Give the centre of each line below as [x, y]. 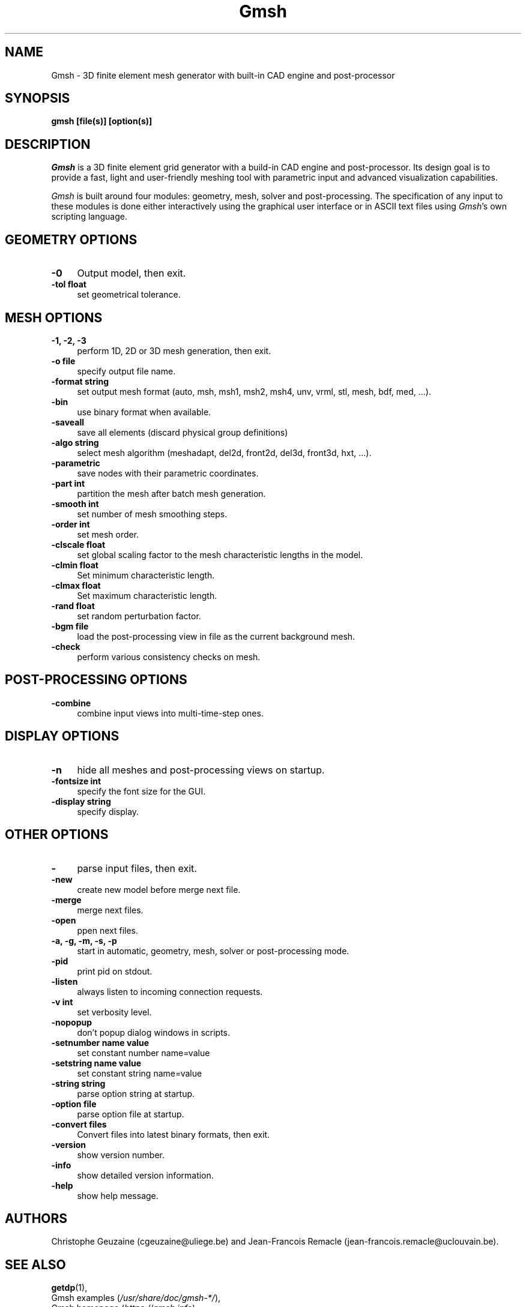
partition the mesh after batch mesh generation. [171, 493]
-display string [81, 801]
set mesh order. [108, 534]
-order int [71, 524]
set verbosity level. [114, 1012]
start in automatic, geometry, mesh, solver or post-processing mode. [213, 951]
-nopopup [72, 1022]
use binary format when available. [144, 412]
